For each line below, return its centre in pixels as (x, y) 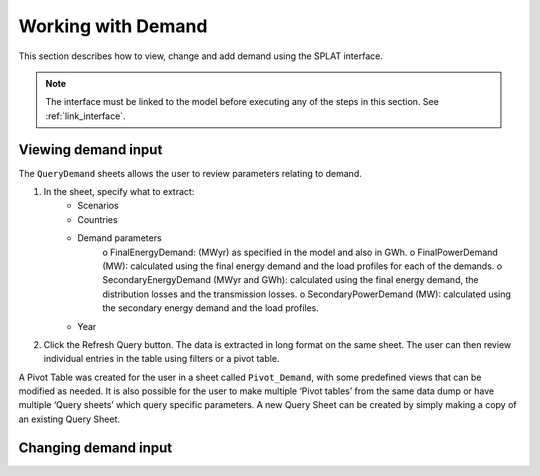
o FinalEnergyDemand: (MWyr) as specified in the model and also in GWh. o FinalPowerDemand (300, 252)
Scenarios (98, 206)
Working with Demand (113, 26)
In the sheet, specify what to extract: (119, 192)
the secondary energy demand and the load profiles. (211, 308)
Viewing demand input (90, 149)
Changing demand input (95, 447)
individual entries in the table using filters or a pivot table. (161, 359)
